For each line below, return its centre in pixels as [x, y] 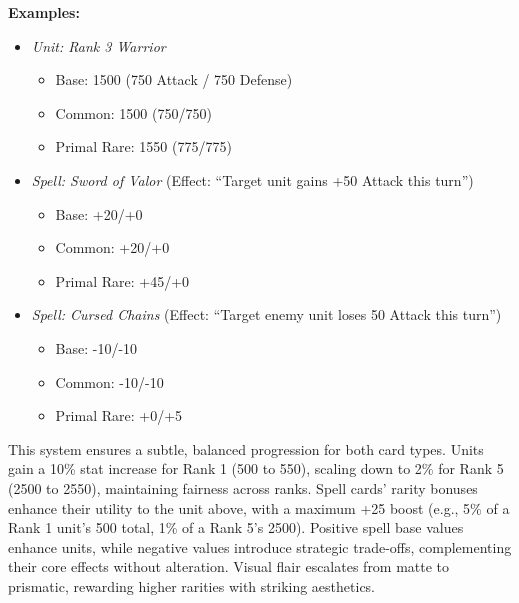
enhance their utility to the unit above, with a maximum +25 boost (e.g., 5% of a [259, 507]
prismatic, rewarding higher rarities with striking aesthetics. [192, 585]
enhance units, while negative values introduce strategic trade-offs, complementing [260, 546]
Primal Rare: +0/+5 [119, 415]
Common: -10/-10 [109, 381]
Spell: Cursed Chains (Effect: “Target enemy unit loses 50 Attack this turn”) [266, 314]
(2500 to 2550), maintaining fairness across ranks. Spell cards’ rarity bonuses [243, 487]
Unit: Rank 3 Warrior [98, 45]
